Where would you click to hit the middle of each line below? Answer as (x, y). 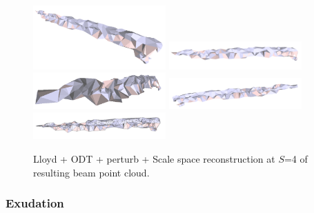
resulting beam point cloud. (91, 172)
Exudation (35, 203)
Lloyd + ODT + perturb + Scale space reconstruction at (154, 159)
